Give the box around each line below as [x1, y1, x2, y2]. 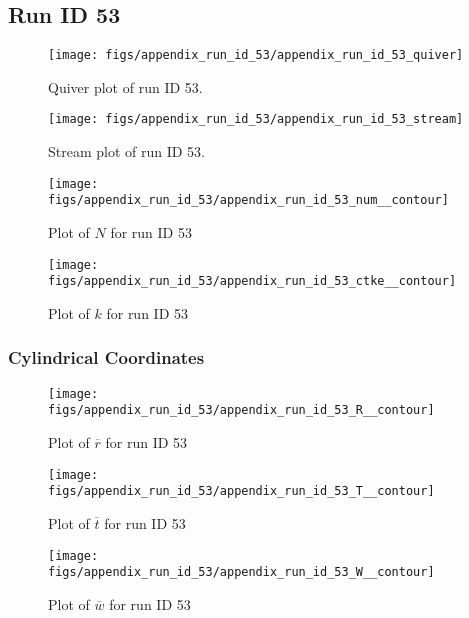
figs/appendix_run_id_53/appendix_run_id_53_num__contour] [48, 193, 449, 208]
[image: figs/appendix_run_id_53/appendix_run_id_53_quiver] [48, 48, 464, 63]
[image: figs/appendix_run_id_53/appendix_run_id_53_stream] [48, 112, 464, 127]
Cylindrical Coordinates [8, 345, 205, 370]
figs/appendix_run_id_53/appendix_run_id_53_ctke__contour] [48, 274, 457, 289]
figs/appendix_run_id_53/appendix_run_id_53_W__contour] [48, 565, 435, 580]
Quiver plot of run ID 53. [48, 76, 203, 97]
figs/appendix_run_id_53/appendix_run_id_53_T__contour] [48, 484, 435, 499]
